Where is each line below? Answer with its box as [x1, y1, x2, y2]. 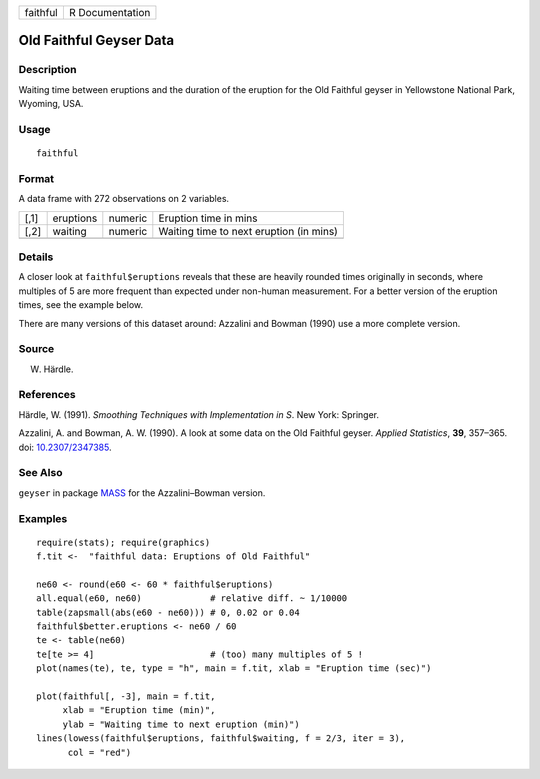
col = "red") [67, 746, 132, 758]
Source [18, 342, 55, 356]
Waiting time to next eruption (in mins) [158, 224, 339, 238]
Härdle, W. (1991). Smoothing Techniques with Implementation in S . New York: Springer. [18, 408, 380, 420]
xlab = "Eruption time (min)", [62, 705, 216, 716]
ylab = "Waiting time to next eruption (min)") [62, 718, 300, 730]
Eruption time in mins [158, 211, 258, 225]
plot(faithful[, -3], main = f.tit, [36, 691, 216, 702]
